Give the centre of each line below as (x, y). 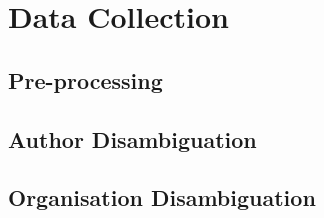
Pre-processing (85, 79)
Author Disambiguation (132, 138)
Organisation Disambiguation (162, 197)
